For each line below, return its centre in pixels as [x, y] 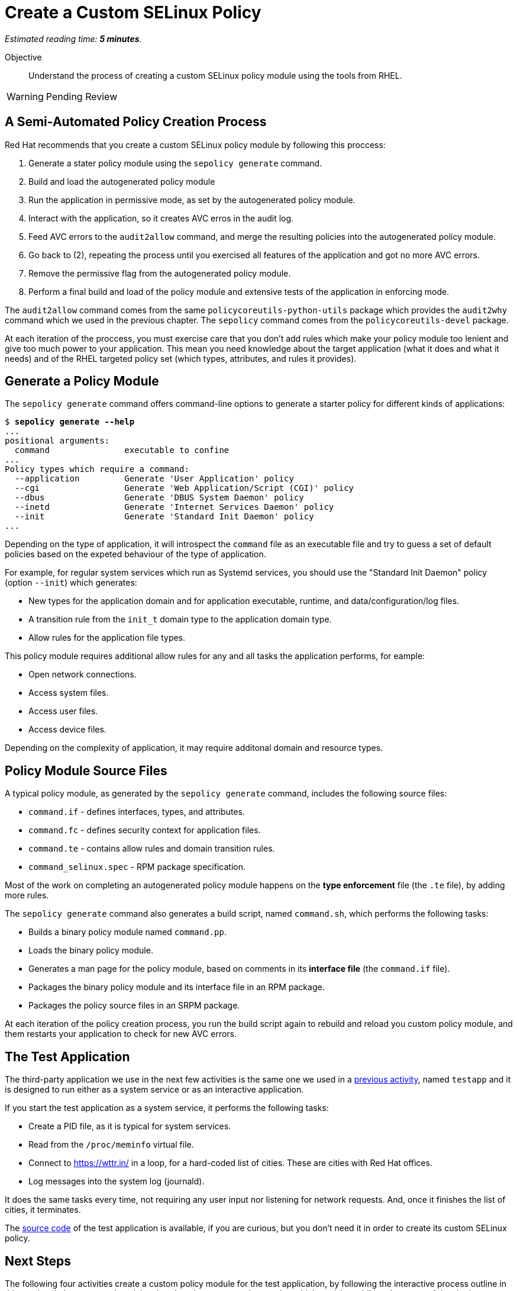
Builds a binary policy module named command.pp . [127, 932]
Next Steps [38, 1261]
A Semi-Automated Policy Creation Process [136, 122]
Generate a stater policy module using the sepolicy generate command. [175, 163]
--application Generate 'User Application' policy [154, 479]
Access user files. [63, 711]
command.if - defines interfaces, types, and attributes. [137, 812]
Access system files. [69, 693]
